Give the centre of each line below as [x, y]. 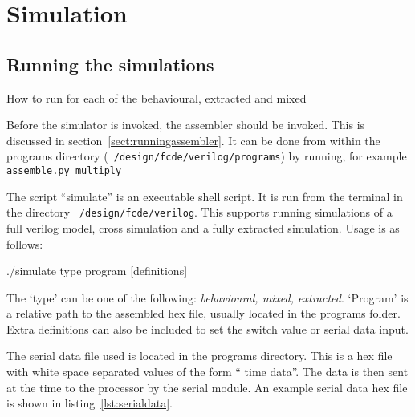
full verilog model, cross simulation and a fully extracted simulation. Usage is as [203, 227]
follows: [25, 243]
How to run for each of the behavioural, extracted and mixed [157, 97]
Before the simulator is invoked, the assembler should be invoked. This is [186, 125]
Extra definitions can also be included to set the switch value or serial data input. [207, 328]
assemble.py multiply [64, 171]
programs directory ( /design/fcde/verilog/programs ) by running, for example [207, 156]
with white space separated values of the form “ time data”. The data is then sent [207, 372]
